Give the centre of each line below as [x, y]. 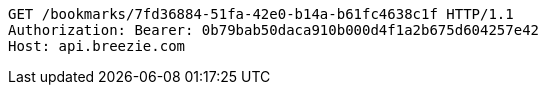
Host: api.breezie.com [97, 46]
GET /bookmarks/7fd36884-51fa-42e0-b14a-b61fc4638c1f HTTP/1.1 [261, 14]
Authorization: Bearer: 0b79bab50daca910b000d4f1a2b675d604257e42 [274, 30]
